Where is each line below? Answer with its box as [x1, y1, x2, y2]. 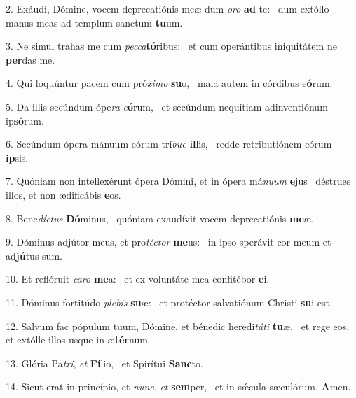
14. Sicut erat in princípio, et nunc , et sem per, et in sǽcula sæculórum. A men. [6, 379, 351, 394]
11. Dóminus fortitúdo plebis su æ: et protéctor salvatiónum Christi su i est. [6, 294, 332, 309]
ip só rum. [6, 113, 44, 127]
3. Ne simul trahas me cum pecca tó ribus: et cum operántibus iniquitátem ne [6, 38, 337, 53]
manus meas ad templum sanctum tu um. [6, 15, 183, 29]
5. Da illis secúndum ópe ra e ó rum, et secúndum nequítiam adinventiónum [6, 99, 328, 113]
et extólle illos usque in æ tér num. [6, 332, 151, 347]
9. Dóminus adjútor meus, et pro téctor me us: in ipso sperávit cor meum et [6, 234, 331, 249]
